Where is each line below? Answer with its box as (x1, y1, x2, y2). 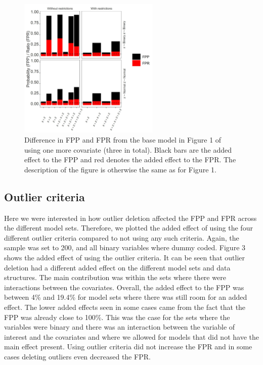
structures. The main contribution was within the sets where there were (4, 272, 226, 283)
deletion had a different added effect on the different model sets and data (4, 262, 231, 272)
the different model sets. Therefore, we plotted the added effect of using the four (4, 222, 253, 233)
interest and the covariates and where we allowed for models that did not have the (4, 331, 259, 342)
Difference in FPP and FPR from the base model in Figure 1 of (24, 134, 222, 145)
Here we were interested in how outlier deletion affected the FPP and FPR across (4, 212, 257, 223)
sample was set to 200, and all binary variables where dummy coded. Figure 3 (4, 242, 246, 253)
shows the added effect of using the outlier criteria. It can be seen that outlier (4, 252, 245, 262)
